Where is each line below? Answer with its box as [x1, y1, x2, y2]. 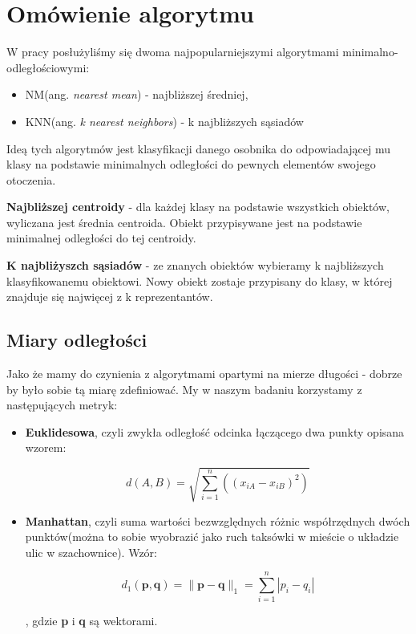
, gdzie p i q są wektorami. [25, 612, 158, 629]
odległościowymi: [6, 59, 90, 75]
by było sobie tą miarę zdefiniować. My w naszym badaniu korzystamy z [6, 380, 362, 397]
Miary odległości [6, 327, 147, 352]
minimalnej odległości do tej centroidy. [6, 230, 196, 246]
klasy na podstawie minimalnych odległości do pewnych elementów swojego [6, 156, 376, 173]
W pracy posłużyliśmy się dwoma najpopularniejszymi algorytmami [6, 43, 339, 60]
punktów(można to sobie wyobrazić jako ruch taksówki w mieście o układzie [25, 528, 399, 545]
